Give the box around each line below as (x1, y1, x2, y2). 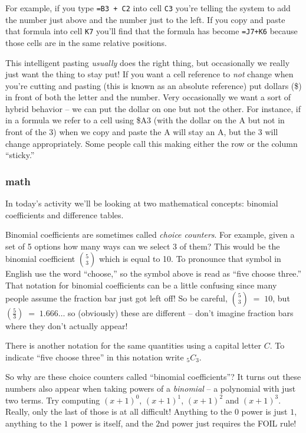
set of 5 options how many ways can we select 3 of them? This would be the (5, 240, 280, 252)
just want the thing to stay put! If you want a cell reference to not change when (5, 68, 294, 80)
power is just (241, 405, 288, 418)
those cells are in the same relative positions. (5, 36, 167, 48)
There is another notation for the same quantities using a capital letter (5, 339, 262, 352)
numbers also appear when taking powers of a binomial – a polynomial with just (5, 382, 296, 394)
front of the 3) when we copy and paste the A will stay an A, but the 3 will (5, 126, 278, 138)
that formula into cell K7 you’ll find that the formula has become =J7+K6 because (5, 25, 298, 37)
